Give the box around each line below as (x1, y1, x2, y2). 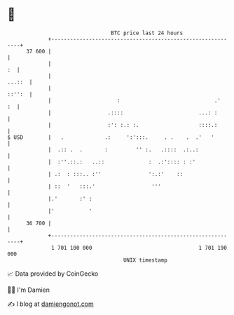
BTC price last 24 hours (111, 29, 184, 36)
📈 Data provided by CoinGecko (7, 269, 99, 278)
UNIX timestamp (123, 256, 168, 264)
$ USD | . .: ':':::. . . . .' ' (7, 133, 215, 141)
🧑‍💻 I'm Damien (7, 286, 50, 294)
